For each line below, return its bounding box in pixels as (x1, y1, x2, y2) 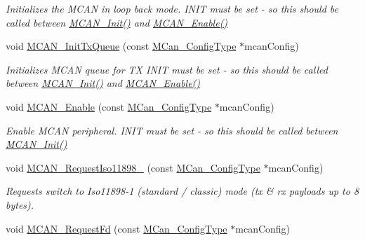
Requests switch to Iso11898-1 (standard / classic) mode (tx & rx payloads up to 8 (6, 184, 359, 198)
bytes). (6, 197, 34, 212)
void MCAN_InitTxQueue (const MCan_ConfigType (6, 39, 237, 53)
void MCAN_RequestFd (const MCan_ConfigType (6, 221, 227, 235)
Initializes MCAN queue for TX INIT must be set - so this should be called (6, 62, 328, 76)
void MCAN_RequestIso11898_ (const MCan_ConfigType (6, 160, 260, 174)
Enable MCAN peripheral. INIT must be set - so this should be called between (6, 123, 338, 137)
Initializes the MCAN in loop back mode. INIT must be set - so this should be (6, 1, 339, 15)
